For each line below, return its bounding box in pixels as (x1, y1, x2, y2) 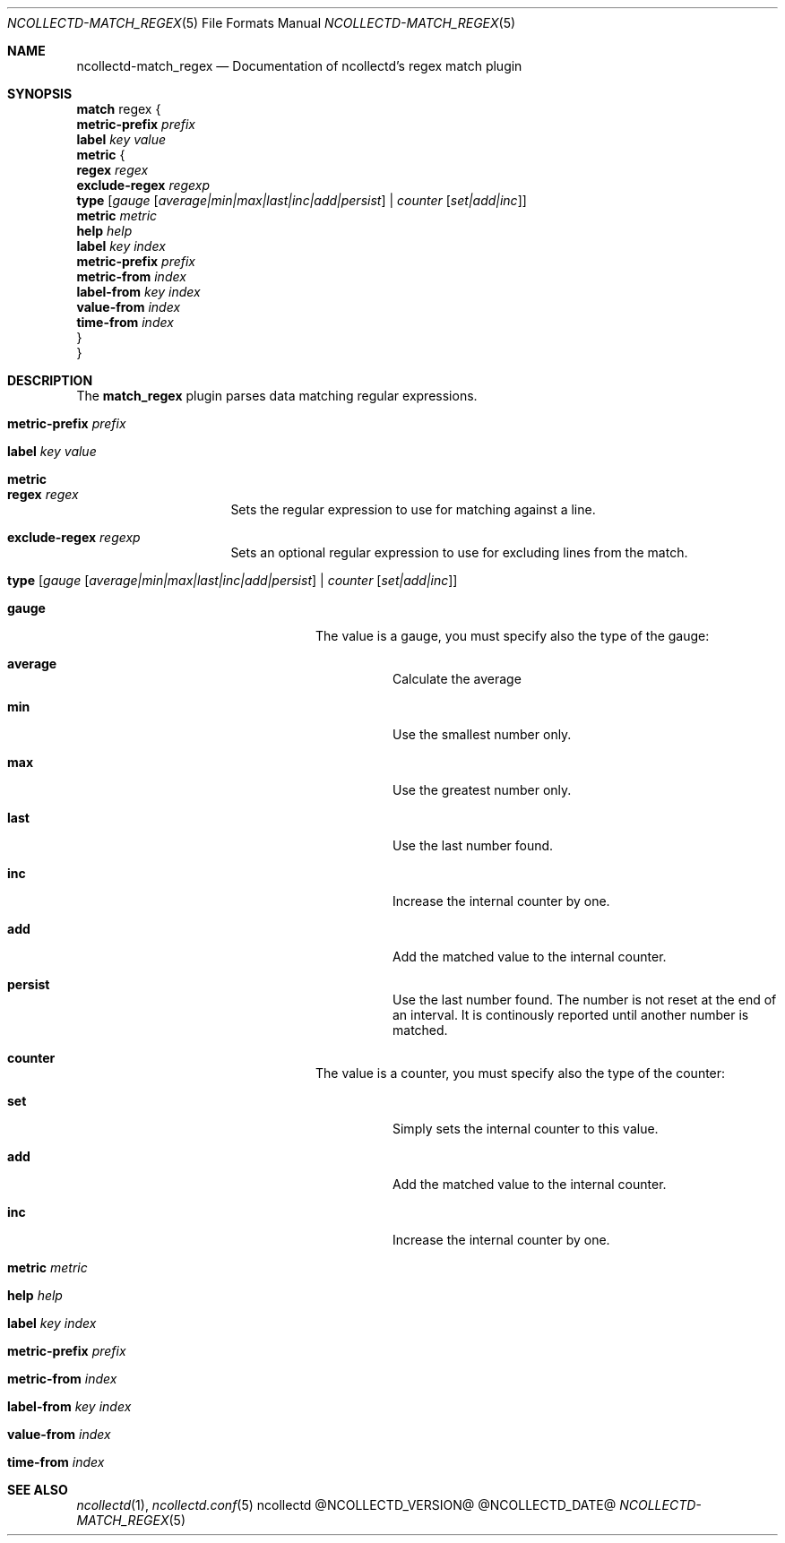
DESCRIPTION (7, 373, 93, 388)
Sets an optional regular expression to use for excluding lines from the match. (230, 545, 688, 560)
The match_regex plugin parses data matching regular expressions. (76, 388, 478, 403)
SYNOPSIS (7, 86, 73, 101)
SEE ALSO (7, 1482, 68, 1497)
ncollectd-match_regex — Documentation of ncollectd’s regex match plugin (76, 58, 522, 73)
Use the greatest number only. (392, 782, 572, 797)
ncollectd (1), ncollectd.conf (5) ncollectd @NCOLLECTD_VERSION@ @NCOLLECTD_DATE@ (76, 1497, 617, 1513)
